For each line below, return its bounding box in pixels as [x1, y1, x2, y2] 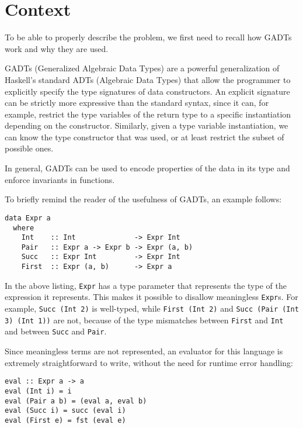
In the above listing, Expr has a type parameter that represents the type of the [5, 279, 287, 291]
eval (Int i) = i [5, 386, 72, 395]
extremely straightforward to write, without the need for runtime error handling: [5, 356, 294, 368]
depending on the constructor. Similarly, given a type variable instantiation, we [5, 119, 288, 132]
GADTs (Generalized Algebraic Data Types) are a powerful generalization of [5, 62, 280, 74]
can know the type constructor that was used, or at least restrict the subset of [5, 130, 284, 143]
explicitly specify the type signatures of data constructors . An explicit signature [5, 85, 290, 97]
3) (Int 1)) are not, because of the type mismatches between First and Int [5, 313, 284, 326]
